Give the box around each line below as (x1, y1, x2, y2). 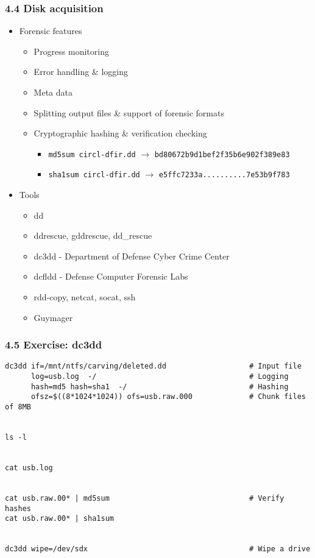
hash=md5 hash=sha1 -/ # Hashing (30, 382, 289, 391)
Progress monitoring (34, 44, 109, 57)
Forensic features (19, 24, 82, 37)
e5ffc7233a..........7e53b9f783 (158, 171, 290, 180)
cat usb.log (5, 464, 53, 473)
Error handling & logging (34, 65, 128, 78)
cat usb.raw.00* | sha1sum (5, 514, 114, 523)
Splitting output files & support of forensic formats (34, 106, 224, 119)
